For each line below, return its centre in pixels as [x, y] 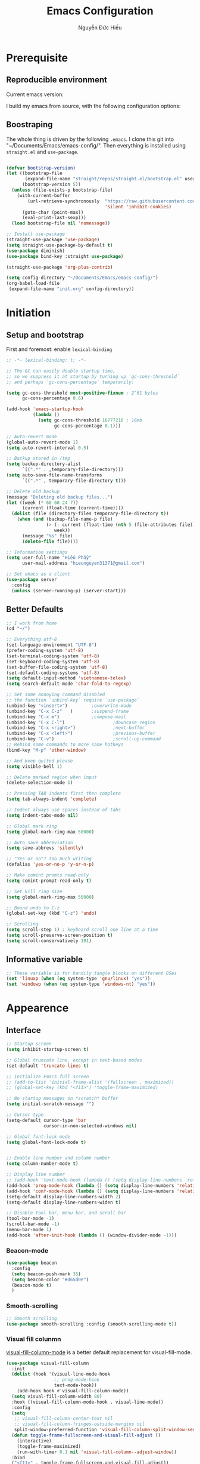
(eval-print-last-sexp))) [54, 218]
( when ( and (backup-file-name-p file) [65, 519]
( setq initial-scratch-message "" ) [50, 1104]
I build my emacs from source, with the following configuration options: [93, 106]
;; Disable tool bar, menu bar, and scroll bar [66, 1213]
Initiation [29, 313]
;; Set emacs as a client [38, 574]
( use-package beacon [32, 1263]
